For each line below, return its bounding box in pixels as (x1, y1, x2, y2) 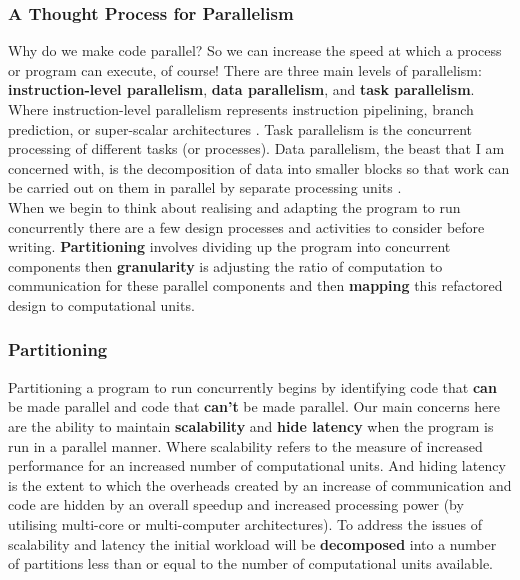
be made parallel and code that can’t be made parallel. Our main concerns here (8, 396, 500, 417)
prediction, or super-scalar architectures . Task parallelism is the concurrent (8, 118, 472, 139)
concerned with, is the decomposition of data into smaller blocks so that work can (8, 157, 510, 178)
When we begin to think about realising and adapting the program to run (8, 196, 461, 217)
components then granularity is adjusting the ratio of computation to (8, 255, 443, 276)
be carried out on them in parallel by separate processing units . (8, 177, 402, 198)
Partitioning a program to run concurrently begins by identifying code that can (8, 376, 497, 397)
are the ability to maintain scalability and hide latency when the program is (8, 415, 494, 436)
